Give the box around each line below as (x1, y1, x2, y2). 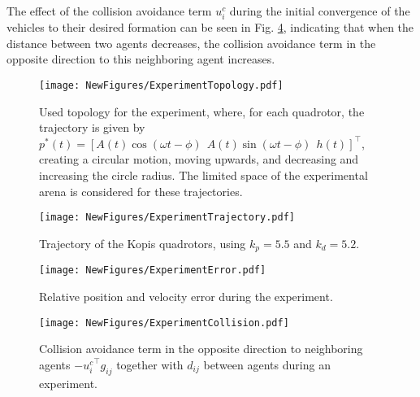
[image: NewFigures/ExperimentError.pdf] (39, 264, 266, 277)
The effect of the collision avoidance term (6, 2, 212, 19)
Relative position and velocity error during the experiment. (39, 287, 333, 304)
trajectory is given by (39, 119, 145, 136)
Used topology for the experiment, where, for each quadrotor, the (39, 103, 365, 120)
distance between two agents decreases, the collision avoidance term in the (6, 34, 376, 51)
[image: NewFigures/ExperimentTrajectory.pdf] (39, 212, 295, 224)
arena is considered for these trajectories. (39, 182, 243, 199)
